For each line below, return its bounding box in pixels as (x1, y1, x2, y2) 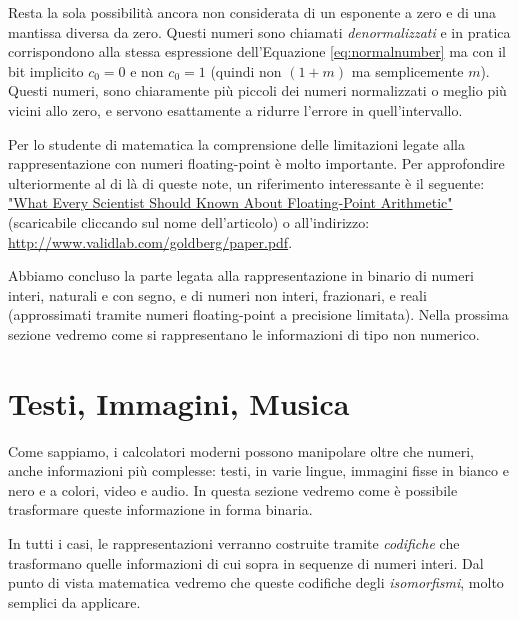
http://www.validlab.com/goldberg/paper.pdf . (8, 231, 293, 252)
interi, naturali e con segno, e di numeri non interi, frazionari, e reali (8, 284, 427, 305)
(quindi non (210, 60, 282, 81)
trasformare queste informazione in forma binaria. (8, 499, 313, 520)
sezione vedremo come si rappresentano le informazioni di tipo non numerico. (8, 323, 480, 344)
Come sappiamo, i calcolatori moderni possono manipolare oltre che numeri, (8, 440, 474, 461)
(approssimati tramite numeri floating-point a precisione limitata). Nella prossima (8, 304, 509, 325)
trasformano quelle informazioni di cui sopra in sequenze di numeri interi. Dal (8, 552, 484, 573)
